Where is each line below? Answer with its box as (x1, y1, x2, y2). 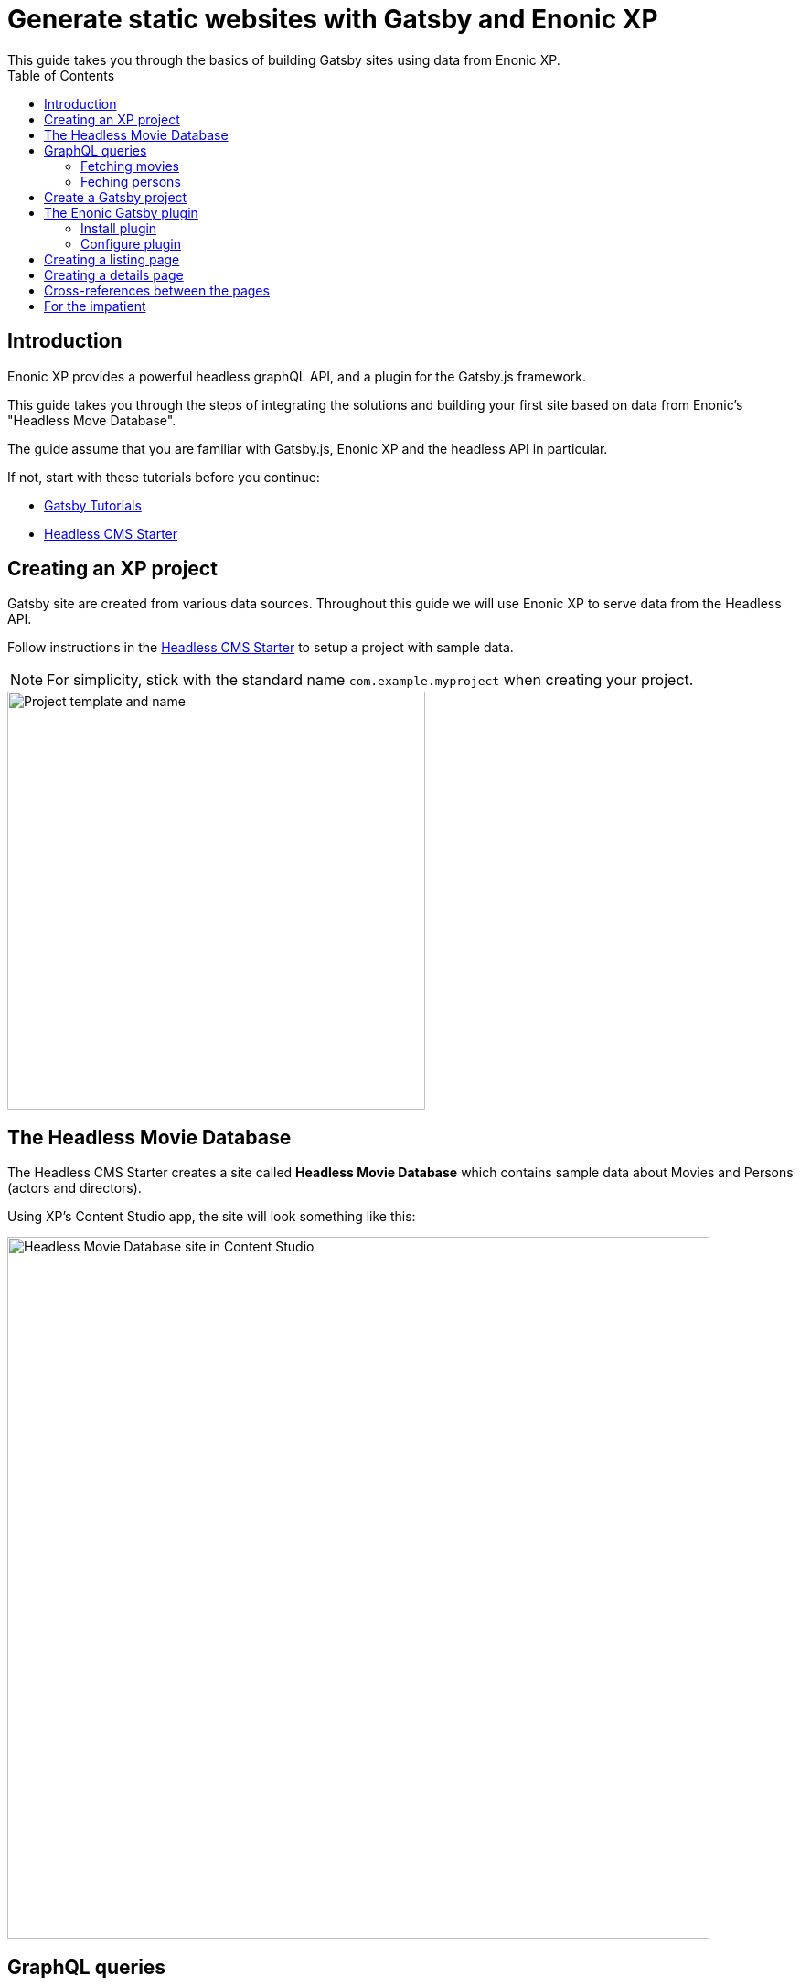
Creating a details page (44, 266, 184, 283)
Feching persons (80, 173, 181, 189)
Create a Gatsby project (44, 188, 187, 205)
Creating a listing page (44, 251, 180, 267)
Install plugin (80, 220, 157, 236)
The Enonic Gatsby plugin (44, 204, 198, 220)
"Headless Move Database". (7, 412, 176, 428)
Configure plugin (80, 235, 181, 252)
